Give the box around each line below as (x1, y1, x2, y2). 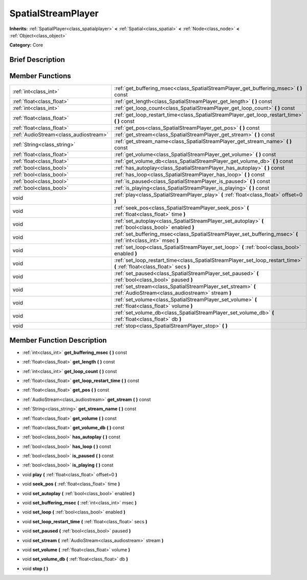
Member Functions (9, 72, 71, 80)
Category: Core (9, 42, 43, 48)
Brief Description (9, 55, 65, 64)
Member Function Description (9, 336, 107, 345)
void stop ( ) (22, 565, 49, 571)
